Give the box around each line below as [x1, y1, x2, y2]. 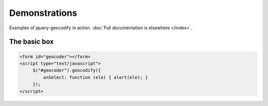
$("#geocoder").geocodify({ [32, 67, 101, 73]
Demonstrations [9, 7, 77, 18]
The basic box [9, 38, 54, 46]
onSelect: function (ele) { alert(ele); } [43, 74, 148, 80]
